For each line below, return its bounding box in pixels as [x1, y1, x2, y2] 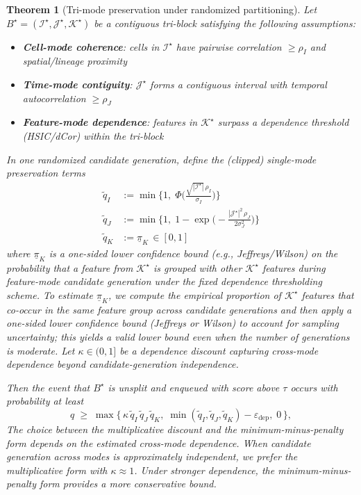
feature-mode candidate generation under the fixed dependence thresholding [6, 274, 322, 289]
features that [301, 287, 354, 302]
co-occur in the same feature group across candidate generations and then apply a [6, 302, 352, 316]
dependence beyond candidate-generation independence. [6, 357, 239, 371]
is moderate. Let [6, 343, 75, 357]
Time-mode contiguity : [22, 76, 133, 91]
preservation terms [6, 165, 85, 180]
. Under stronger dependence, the [134, 462, 275, 477]
